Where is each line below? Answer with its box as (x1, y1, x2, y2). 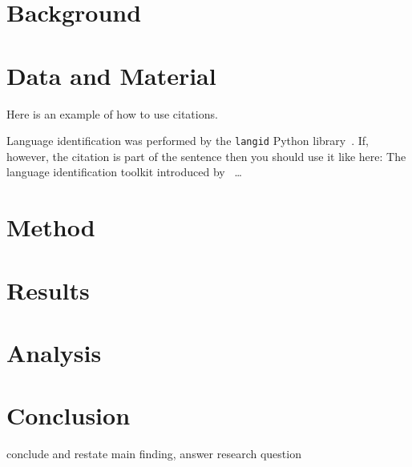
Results (6, 273, 90, 306)
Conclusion (6, 399, 131, 432)
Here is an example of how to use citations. (6, 105, 218, 122)
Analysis (6, 336, 102, 368)
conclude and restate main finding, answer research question (6, 445, 301, 462)
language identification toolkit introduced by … (6, 163, 242, 180)
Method (6, 211, 95, 244)
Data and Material (6, 58, 216, 91)
